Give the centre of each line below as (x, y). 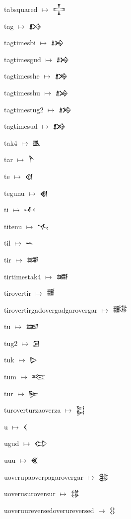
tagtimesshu (22, 92)
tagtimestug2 (24, 109)
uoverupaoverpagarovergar (44, 476)
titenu (13, 226)
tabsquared (21, 9)
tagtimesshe (22, 76)
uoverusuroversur (30, 493)
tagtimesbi (20, 43)
